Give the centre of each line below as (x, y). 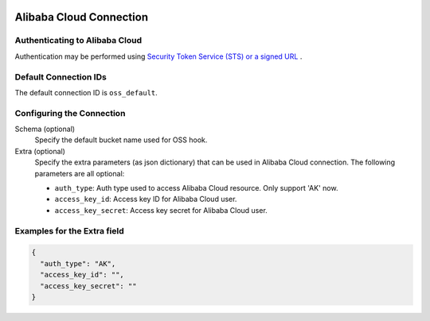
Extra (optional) (40, 151)
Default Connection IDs (61, 77)
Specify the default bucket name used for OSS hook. (121, 140)
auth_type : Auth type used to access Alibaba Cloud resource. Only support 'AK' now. (196, 188)
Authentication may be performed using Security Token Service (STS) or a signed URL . (158, 56)
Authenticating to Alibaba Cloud (78, 41)
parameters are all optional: (80, 173)
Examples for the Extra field (69, 230)
